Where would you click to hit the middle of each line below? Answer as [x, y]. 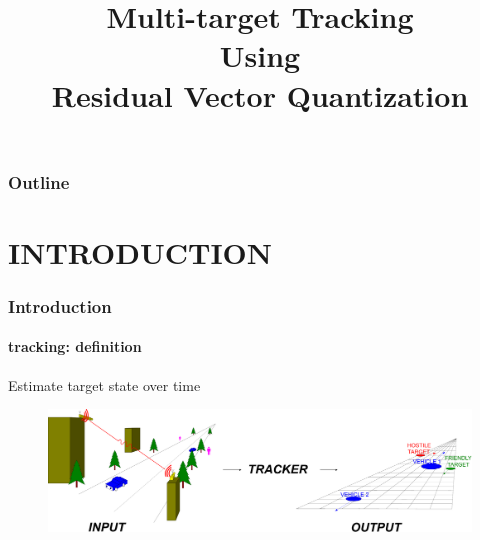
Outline [39, 181]
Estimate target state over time [104, 384]
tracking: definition [75, 346]
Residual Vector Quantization [260, 94]
